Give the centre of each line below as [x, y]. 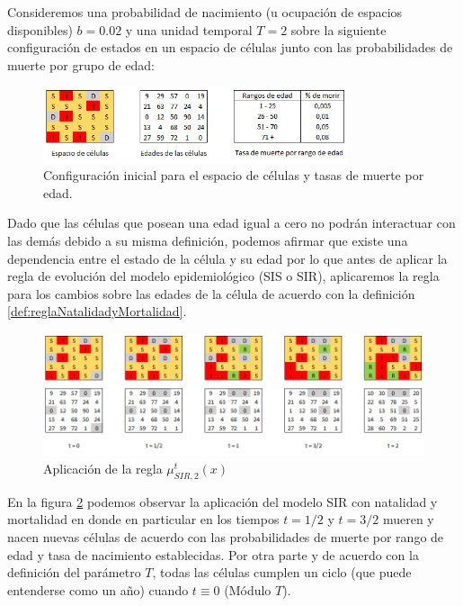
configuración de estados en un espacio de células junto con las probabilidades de [230, 47]
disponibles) [40, 29]
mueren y [408, 519]
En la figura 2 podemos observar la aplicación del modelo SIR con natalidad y [223, 501]
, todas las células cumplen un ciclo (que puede [282, 572]
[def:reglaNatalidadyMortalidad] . [97, 311]
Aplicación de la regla [103, 468]
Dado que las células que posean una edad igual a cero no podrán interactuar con [231, 223]
